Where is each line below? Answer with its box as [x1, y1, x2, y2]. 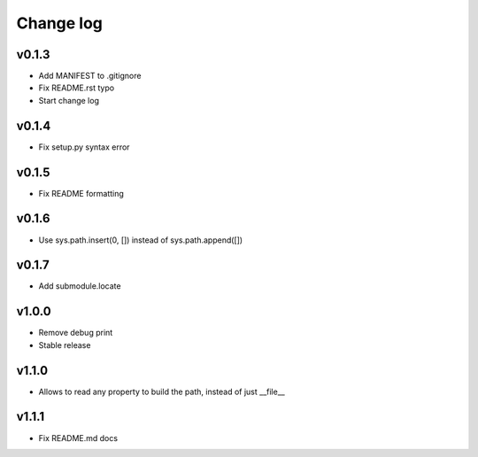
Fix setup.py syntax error [38, 142, 130, 152]
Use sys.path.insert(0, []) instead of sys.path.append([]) [38, 235, 243, 245]
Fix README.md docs [38, 432, 119, 443]
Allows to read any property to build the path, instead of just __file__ [38, 386, 285, 397]
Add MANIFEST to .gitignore [38, 71, 142, 81]
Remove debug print [38, 328, 113, 338]
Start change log [38, 95, 99, 105]
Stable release [38, 339, 91, 350]
